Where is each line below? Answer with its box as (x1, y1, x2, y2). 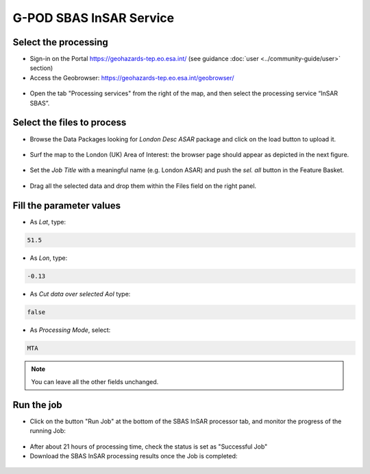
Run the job (12, 399, 63, 411)
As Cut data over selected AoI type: (29, 289, 131, 298)
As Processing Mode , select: (29, 326, 111, 334)
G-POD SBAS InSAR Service (12, 10, 175, 25)
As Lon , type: (29, 254, 68, 262)
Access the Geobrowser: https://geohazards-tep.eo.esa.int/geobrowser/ (29, 73, 234, 82)
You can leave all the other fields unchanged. (31, 377, 159, 386)
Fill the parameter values (12, 200, 121, 211)
